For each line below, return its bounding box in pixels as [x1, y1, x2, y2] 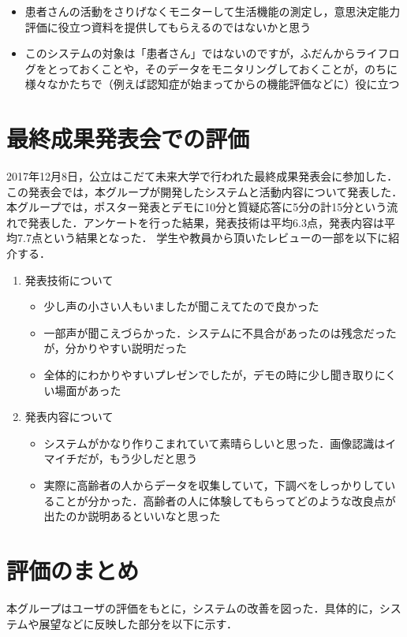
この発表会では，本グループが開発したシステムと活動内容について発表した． [6, 183, 403, 199]
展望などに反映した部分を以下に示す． [39, 615, 238, 631]
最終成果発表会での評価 [6, 122, 250, 155]
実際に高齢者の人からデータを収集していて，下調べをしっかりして [43, 477, 385, 493]
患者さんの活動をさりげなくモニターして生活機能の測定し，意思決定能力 [24, 3, 401, 19]
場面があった [54, 382, 121, 398]
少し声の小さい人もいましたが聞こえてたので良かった [43, 298, 319, 315]
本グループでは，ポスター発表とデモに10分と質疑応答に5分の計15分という [6, 199, 387, 215]
